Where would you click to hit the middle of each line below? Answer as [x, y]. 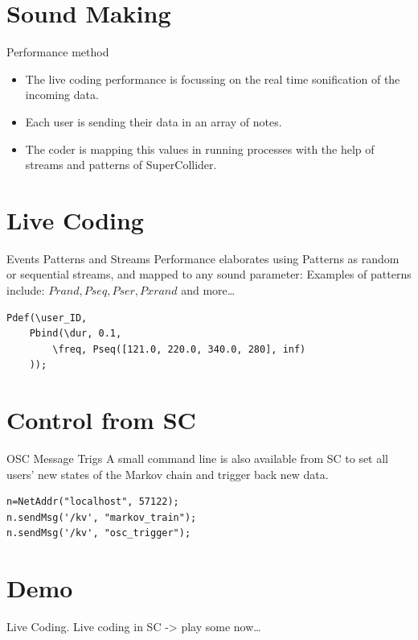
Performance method [58, 52]
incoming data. [62, 95]
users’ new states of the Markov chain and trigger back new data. [168, 474]
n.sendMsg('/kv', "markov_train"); [102, 517]
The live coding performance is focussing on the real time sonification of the [213, 78]
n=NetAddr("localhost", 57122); [93, 502]
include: [26, 290]
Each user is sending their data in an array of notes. [154, 121]
